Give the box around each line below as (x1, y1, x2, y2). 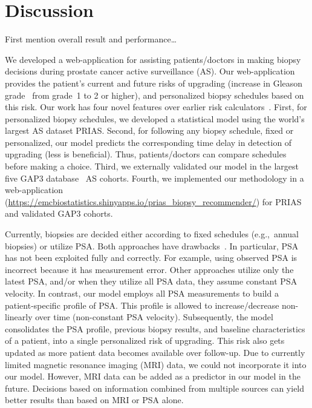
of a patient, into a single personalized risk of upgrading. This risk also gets (5, 334, 285, 347)
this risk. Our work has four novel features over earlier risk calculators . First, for (5, 100, 307, 113)
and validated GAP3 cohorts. (5, 207, 113, 220)
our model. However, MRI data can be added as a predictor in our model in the (5, 370, 301, 383)
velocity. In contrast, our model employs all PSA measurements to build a (5, 287, 279, 299)
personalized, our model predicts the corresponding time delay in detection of (5, 136, 292, 148)
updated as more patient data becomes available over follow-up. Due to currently (5, 346, 305, 358)
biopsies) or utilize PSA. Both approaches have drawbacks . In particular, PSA (5, 239, 299, 252)
